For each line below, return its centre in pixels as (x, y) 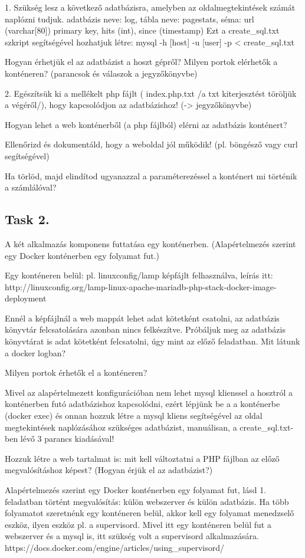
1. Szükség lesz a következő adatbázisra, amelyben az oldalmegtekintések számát (150, 7)
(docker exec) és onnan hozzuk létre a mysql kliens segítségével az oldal (134, 416)
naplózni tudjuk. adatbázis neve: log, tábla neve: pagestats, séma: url (129, 19)
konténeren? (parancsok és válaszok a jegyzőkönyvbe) (101, 73)
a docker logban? (35, 352)
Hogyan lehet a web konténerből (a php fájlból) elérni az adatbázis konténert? (146, 124)
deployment (26, 298)
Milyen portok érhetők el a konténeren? (76, 372)
